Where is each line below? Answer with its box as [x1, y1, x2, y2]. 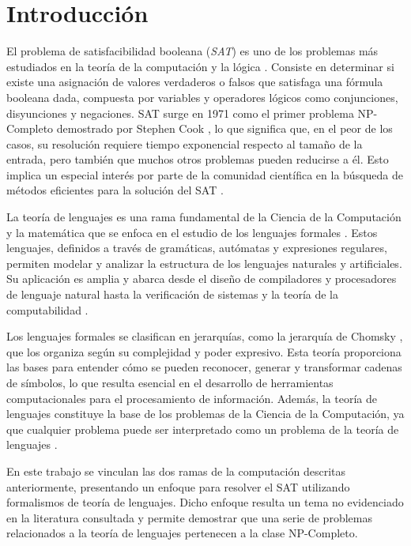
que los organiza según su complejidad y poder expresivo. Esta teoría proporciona [6, 343, 402, 360]
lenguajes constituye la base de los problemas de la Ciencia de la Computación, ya [6, 405, 405, 422]
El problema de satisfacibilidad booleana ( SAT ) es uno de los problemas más [6, 43, 379, 59]
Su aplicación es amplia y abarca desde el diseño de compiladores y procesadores [6, 270, 397, 287]
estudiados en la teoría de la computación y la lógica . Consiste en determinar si [6, 58, 394, 74]
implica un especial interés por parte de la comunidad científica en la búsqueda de [6, 166, 404, 183]
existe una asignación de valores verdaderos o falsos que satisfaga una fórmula [6, 73, 383, 90]
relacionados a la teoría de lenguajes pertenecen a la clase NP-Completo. [6, 525, 358, 541]
